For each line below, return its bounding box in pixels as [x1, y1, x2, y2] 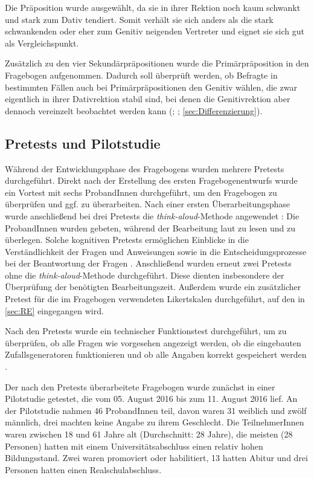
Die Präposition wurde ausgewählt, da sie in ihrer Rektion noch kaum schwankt [5, 1, 301, 13]
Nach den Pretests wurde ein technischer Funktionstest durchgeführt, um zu [5, 325, 287, 337]
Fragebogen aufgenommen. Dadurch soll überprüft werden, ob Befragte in [5, 68, 278, 81]
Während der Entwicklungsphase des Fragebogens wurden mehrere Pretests [5, 162, 284, 175]
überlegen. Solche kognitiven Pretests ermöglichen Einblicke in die [5, 233, 249, 246]
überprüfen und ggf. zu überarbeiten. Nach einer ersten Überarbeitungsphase [5, 198, 290, 210]
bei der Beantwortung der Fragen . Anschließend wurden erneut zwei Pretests [5, 257, 292, 270]
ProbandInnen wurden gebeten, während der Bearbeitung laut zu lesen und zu [5, 221, 295, 234]
